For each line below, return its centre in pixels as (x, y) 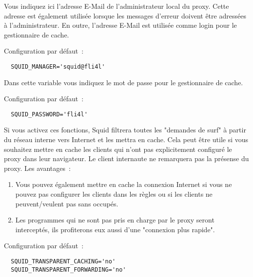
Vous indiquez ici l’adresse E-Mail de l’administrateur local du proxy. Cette (117, 6)
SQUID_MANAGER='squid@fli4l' (58, 66)
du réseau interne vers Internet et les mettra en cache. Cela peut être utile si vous (126, 139)
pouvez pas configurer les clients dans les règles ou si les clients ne (114, 194)
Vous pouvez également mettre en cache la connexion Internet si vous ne (124, 184)
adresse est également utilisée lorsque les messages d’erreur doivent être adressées (125, 15)
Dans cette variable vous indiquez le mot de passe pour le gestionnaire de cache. (124, 82)
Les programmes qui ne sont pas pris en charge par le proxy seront (115, 220)
